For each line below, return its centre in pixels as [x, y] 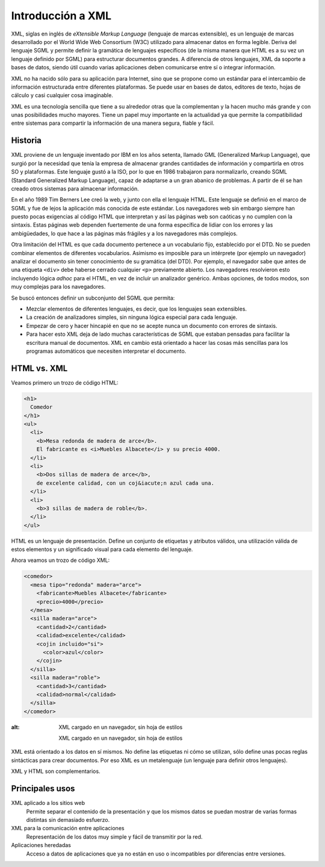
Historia [26, 141]
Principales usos [43, 789]
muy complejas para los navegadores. [58, 287]
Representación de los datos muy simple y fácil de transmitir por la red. [114, 837]
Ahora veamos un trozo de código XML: [60, 560]
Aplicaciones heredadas [41, 845]
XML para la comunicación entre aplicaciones [68, 828]
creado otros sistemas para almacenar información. [75, 188]
